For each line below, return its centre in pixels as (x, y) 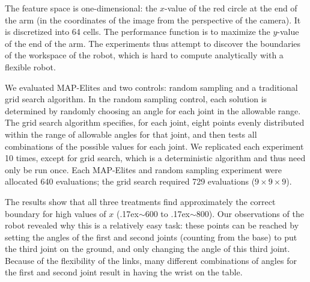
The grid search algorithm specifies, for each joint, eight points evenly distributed (155, 122)
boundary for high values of (56, 213)
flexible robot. (30, 66)
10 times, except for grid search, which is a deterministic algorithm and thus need (155, 158)
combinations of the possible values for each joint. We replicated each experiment (154, 146)
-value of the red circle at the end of (231, 8)
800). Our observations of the (250, 213)
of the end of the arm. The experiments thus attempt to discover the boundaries (153, 43)
